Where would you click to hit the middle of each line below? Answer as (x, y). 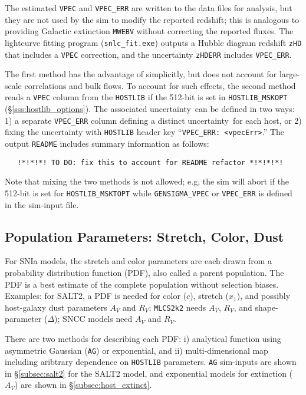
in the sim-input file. (42, 204)
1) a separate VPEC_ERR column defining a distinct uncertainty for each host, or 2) (153, 120)
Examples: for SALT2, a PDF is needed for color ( (96, 296)
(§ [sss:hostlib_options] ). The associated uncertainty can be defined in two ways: (150, 109)
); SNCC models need (93, 319)
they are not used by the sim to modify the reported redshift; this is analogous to (152, 19)
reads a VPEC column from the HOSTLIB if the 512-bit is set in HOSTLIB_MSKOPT (146, 97)
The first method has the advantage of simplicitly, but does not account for (141, 74)
